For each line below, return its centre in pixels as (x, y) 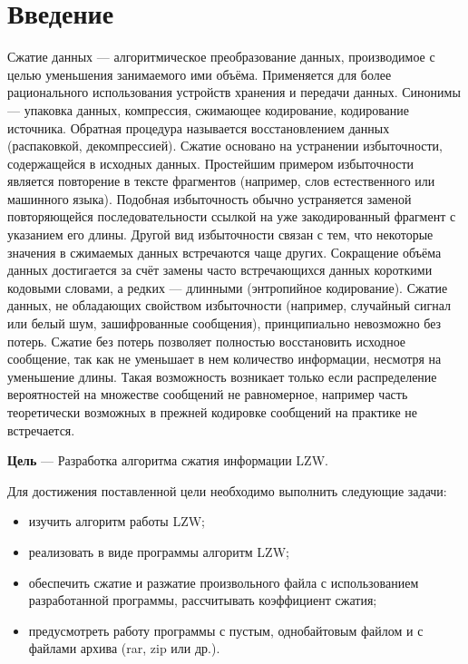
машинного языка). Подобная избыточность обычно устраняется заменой (210, 198)
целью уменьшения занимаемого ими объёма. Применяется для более (200, 74)
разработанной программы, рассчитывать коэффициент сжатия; (203, 600)
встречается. (41, 430)
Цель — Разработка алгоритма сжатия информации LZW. (168, 460)
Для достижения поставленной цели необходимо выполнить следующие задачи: (227, 490)
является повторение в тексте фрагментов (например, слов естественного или (221, 181)
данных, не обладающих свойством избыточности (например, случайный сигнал (229, 305)
